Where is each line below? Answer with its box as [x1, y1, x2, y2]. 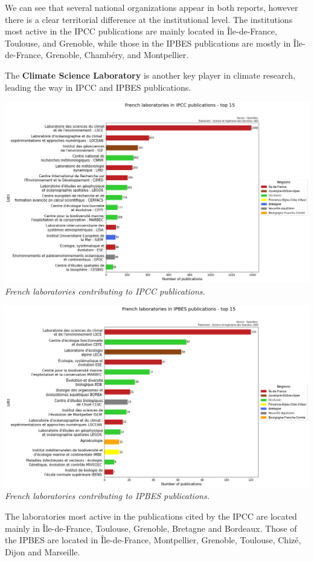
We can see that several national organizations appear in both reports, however [5, 1, 298, 13]
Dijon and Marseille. [5, 545, 80, 558]
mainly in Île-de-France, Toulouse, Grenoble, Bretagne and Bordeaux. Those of [5, 521, 297, 534]
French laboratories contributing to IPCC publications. [5, 284, 205, 297]
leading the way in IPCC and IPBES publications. [5, 80, 191, 93]
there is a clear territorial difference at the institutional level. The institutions [5, 13, 293, 25]
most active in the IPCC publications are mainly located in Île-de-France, [5, 25, 277, 38]
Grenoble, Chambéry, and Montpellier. [45, 48, 189, 61]
